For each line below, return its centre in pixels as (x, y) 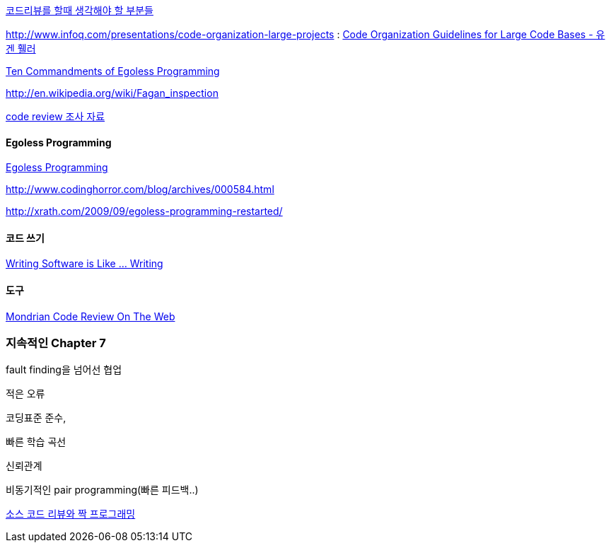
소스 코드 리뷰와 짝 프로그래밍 (71, 514)
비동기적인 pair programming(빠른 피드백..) (102, 490)
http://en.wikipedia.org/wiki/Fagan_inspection (112, 93)
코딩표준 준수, (36, 418)
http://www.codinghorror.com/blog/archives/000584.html (140, 190)
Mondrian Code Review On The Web (91, 316)
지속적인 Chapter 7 (56, 343)
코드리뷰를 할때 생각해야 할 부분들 (80, 10)
